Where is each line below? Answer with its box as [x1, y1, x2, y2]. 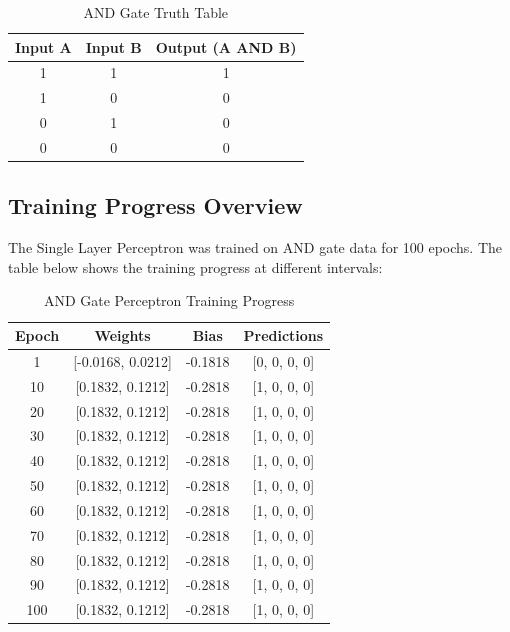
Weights [94, 325, 151, 346]
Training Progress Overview [8, 190, 303, 221]
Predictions [243, 325, 324, 346]
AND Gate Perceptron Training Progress [43, 290, 295, 311]
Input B [85, 36, 142, 57]
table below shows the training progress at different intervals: [8, 256, 383, 277]
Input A [15, 36, 72, 57]
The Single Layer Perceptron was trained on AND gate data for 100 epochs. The [8, 237, 503, 258]
